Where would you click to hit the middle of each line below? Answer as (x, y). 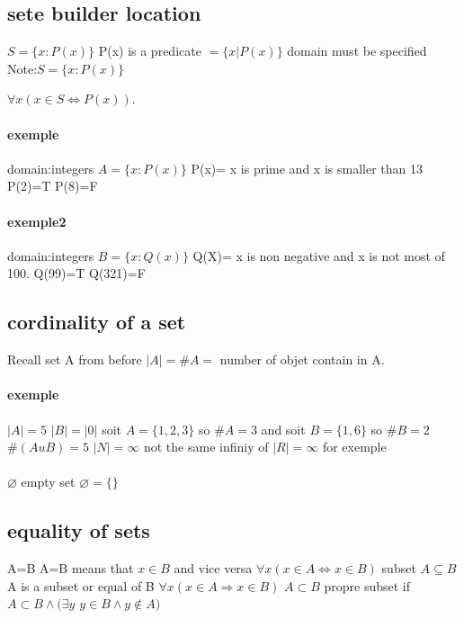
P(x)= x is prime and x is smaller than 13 (307, 168)
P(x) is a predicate (150, 51)
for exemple (354, 447)
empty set (48, 482)
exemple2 (37, 221)
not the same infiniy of (206, 447)
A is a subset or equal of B (81, 585)
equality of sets (79, 530)
